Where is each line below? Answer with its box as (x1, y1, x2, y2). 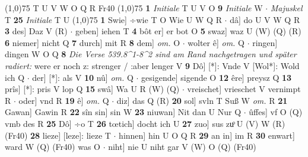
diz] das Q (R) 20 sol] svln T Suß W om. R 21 (116, 94, 288, 106)
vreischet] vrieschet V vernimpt (187, 83, 301, 95)
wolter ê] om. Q (188, 36, 245, 48)
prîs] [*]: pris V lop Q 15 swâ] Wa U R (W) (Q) (5, 83, 180, 95)
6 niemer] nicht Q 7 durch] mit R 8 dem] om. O (5, 36, 180, 48)
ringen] (252, 36, 278, 48)
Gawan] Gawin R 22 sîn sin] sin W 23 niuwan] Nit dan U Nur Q (5, 106, 242, 118)
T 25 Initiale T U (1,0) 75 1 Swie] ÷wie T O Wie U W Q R (5, 13, 222, 25)
